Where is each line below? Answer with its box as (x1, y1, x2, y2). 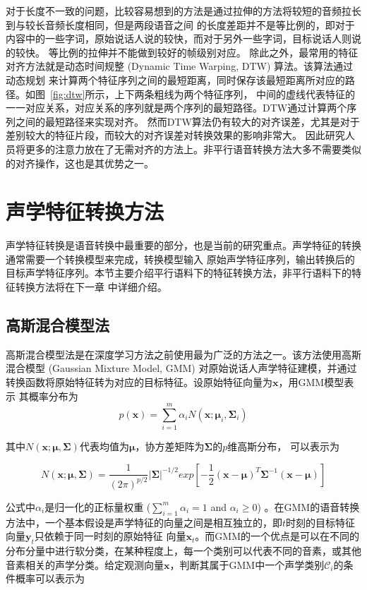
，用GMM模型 (278, 375, 344, 390)
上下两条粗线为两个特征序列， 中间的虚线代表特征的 (114, 86, 356, 101)
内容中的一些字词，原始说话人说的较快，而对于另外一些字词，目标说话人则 (6, 31, 351, 46)
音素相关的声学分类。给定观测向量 (6, 557, 164, 572)
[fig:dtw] (50, 86, 85, 101)
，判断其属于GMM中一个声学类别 (169, 557, 325, 572)
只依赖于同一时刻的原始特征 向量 (34, 529, 186, 543)
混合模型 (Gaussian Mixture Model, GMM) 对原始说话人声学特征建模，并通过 (6, 361, 357, 375)
